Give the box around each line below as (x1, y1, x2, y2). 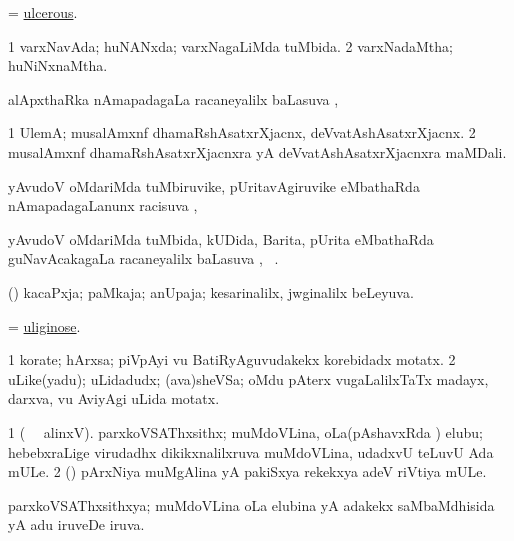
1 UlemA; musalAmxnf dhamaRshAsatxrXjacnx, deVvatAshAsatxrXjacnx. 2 (8, 122, 476, 143)
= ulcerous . (8, 2, 78, 22)
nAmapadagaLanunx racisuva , (8, 195, 198, 216)
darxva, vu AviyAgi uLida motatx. (8, 388, 220, 409)
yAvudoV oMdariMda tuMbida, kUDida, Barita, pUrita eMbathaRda (8, 228, 434, 249)
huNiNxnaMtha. (8, 55, 108, 76)
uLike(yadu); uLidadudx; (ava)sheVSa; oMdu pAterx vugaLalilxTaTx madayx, (8, 368, 489, 389)
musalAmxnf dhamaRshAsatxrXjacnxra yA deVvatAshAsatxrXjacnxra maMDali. (8, 141, 507, 162)
